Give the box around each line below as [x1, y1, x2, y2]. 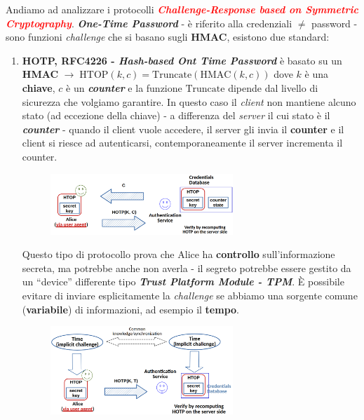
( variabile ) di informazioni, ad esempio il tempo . [22, 302, 240, 316]
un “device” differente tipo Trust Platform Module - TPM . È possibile [22, 274, 344, 289]
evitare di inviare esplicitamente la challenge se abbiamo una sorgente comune [22, 288, 358, 303]
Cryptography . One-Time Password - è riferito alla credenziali [6, 15, 292, 30]
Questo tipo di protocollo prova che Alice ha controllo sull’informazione [22, 247, 335, 262]
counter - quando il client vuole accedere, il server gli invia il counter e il [22, 121, 344, 136]
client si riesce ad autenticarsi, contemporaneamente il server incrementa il [22, 135, 343, 150]
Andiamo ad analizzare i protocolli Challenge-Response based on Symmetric [6, 2, 358, 16]
